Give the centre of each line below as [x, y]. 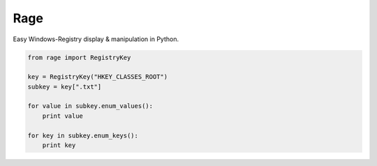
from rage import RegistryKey [79, 57]
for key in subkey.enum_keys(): [83, 135]
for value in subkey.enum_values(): [90, 106]
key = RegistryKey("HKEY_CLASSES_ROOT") [97, 77]
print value [63, 116]
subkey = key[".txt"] [65, 86]
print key [59, 145]
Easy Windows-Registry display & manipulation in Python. [96, 39]
